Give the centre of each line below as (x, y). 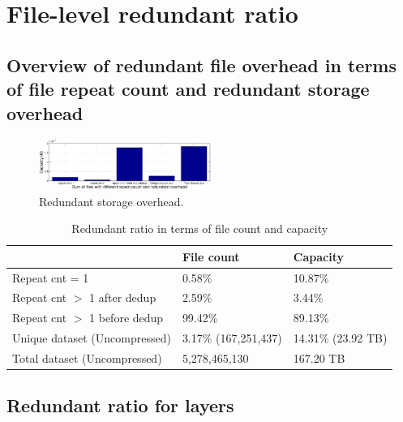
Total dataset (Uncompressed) (87, 357)
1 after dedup (123, 297)
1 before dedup (126, 318)
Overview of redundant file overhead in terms (201, 65)
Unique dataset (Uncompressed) (92, 338)
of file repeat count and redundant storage (188, 89)
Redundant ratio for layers (120, 405)
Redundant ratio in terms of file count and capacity (200, 228)
